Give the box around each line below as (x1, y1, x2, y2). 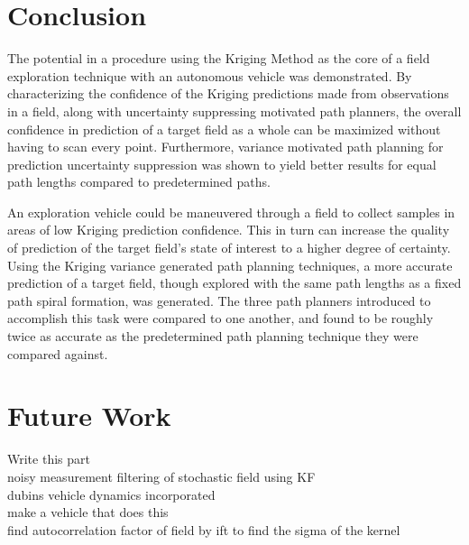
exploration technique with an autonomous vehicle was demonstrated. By (7, 66, 412, 85)
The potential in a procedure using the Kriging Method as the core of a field (7, 49, 430, 68)
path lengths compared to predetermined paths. (7, 172, 271, 191)
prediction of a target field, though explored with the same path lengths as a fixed (7, 273, 462, 292)
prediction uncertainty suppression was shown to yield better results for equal (7, 154, 437, 173)
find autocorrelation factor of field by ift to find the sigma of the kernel (7, 520, 400, 539)
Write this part (7, 449, 90, 468)
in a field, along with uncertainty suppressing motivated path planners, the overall (7, 101, 462, 120)
